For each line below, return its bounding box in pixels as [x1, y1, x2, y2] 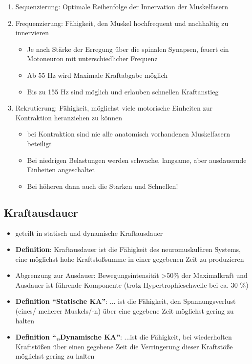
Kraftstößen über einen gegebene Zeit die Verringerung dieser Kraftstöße [15, 341, 233, 351]
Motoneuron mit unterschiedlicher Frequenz [27, 53, 158, 64]
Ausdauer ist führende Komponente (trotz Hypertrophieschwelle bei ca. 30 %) [15, 279, 249, 290]
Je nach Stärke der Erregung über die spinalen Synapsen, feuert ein [27, 44, 229, 54]
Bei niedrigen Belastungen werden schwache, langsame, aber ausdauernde [27, 155, 247, 165]
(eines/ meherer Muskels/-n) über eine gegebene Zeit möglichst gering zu [15, 306, 234, 316]
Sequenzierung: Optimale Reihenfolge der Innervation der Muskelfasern [15, 1, 229, 11]
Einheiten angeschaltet [27, 164, 95, 175]
